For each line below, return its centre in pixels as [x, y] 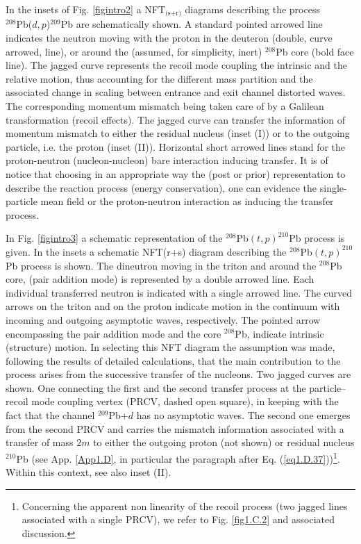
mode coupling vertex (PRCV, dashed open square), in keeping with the [185, 401]
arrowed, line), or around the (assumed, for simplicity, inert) [134, 51]
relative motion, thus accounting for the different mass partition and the [159, 78]
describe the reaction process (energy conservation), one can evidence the [161, 187]
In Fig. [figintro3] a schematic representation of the [114, 238]
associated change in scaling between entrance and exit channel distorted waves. [176, 92]
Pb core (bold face [315, 51]
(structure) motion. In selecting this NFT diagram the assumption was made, [170, 347]
